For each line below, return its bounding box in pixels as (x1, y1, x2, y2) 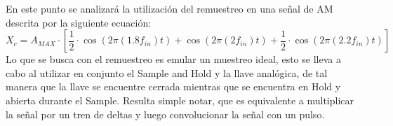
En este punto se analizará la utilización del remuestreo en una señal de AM (6, 1, 333, 15)
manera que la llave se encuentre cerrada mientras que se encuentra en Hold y (6, 79, 341, 94)
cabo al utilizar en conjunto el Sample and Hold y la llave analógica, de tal (6, 65, 328, 80)
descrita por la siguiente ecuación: (6, 15, 152, 29)
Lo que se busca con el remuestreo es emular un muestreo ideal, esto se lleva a (6, 52, 341, 66)
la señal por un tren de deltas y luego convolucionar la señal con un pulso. (6, 106, 325, 121)
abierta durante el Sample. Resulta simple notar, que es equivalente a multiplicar (6, 92, 354, 107)
